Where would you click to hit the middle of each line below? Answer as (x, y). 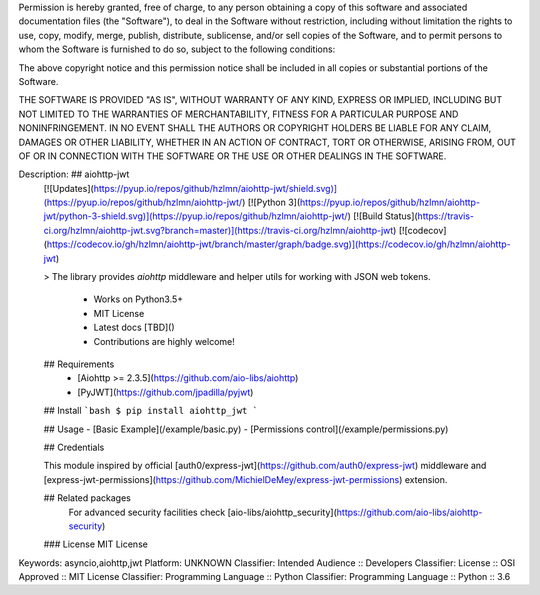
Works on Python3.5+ (138, 299)
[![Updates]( (68, 188)
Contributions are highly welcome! (164, 341)
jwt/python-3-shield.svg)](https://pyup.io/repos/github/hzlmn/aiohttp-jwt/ (196, 216)
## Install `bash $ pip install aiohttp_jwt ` (151, 411)
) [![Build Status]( (383, 216)
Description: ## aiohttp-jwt (74, 174)
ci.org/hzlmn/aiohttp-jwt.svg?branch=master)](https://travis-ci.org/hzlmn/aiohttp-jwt (218, 230)
